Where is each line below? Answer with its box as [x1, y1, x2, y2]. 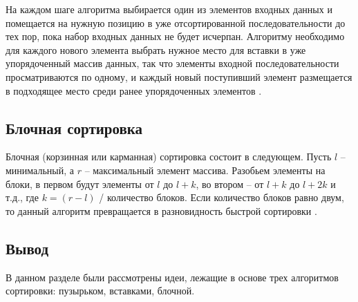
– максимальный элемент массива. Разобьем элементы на [84, 162, 326, 177]
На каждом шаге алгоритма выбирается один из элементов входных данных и [6, 2, 332, 16]
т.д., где [6, 190, 39, 205]
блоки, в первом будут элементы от [6, 176, 154, 191]
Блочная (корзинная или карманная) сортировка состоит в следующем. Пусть [6, 149, 332, 164]
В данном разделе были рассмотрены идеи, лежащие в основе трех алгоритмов [6, 270, 339, 284]
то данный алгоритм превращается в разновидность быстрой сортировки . [6, 203, 317, 218]
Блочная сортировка [6, 117, 143, 138]
